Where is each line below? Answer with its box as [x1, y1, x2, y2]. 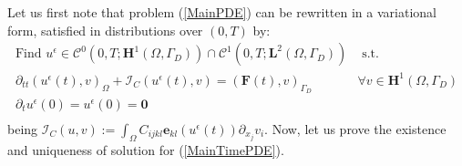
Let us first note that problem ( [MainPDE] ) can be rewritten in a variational [7, 3, 436, 21]
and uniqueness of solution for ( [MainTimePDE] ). [7, 140, 284, 160]
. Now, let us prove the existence [264, 119, 447, 139]
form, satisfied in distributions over [7, 20, 203, 39]
